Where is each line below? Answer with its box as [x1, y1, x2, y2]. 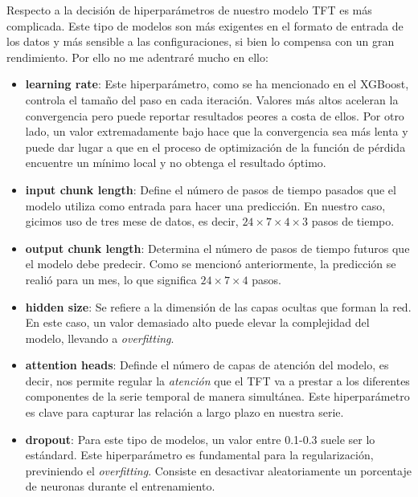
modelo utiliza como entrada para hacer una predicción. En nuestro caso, [25, 197, 386, 214]
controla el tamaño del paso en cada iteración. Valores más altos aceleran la [25, 91, 399, 108]
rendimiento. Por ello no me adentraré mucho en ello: [6, 48, 268, 65]
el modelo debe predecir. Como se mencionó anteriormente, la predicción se [25, 255, 396, 272]
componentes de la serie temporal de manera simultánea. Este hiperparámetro [25, 388, 410, 405]
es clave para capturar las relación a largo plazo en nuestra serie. [25, 404, 344, 421]
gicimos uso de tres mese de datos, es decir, [25, 213, 239, 230]
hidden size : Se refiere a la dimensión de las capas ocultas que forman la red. [25, 298, 412, 315]
